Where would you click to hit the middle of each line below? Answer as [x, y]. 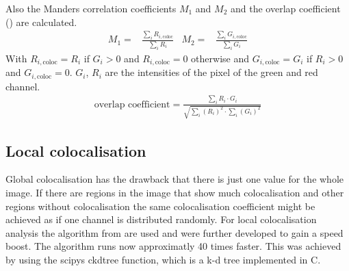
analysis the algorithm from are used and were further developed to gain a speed [174, 232]
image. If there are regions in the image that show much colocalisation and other [175, 193]
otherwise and [220, 58]
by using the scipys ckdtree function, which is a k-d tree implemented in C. [163, 260]
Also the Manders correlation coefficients [91, 8]
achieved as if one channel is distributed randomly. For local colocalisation [161, 219]
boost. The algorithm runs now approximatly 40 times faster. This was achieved [173, 246]
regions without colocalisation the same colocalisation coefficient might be [160, 206]
